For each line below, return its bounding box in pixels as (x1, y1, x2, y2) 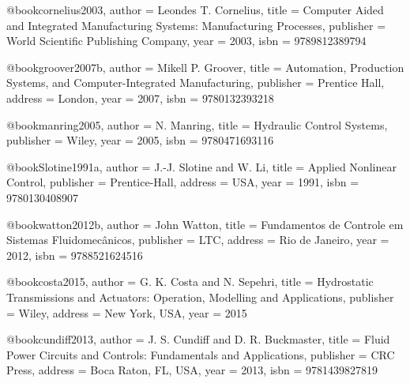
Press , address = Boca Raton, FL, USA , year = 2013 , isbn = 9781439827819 (6, 362, 378, 378)
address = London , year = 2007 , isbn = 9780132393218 (6, 89, 274, 106)
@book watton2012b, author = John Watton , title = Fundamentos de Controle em (6, 216, 404, 232)
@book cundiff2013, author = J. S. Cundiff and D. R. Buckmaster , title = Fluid (6, 331, 390, 347)
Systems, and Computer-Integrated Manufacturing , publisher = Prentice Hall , (6, 74, 385, 91)
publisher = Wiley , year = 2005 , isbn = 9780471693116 (6, 132, 274, 148)
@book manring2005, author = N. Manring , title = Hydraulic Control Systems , (6, 116, 388, 133)
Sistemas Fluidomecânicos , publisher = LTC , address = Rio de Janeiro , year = (6, 231, 389, 248)
